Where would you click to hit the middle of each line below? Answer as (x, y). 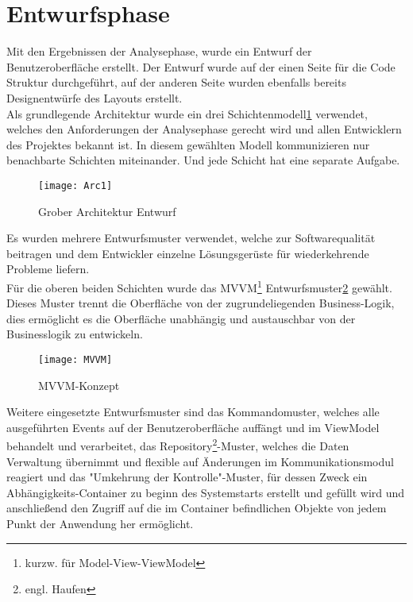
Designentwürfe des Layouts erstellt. (95, 97)
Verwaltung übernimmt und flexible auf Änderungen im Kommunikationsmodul (200, 461)
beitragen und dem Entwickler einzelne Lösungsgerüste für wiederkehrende (188, 253)
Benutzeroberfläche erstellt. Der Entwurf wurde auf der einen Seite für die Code (201, 66)
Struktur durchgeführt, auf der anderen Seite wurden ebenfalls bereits (176, 82)
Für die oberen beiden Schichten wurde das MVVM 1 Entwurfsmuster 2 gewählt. (199, 286)
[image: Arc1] (75, 185)
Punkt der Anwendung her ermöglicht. (100, 523)
